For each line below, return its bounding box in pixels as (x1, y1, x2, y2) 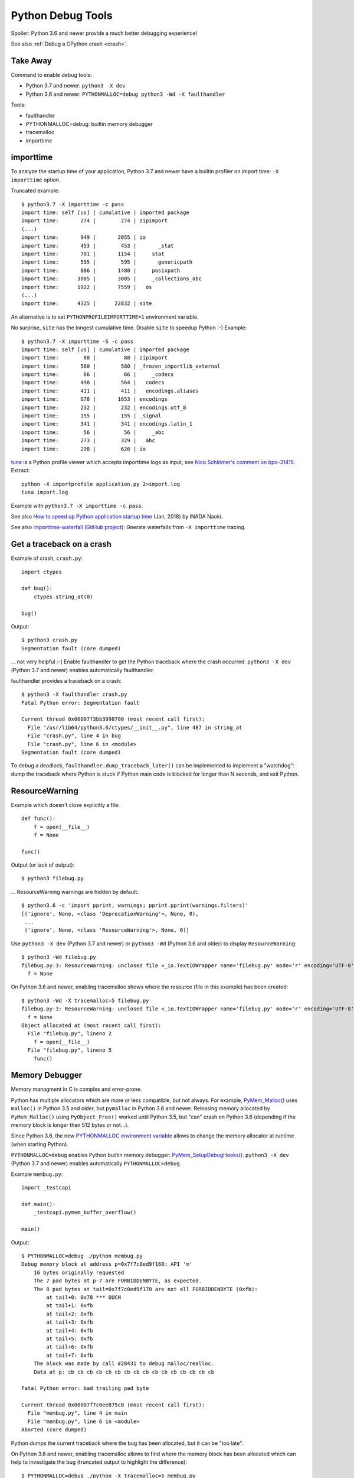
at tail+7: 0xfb (46, 1351, 93, 1359)
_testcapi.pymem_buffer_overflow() (33, 1209, 137, 1216)
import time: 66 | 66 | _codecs (21, 371, 174, 378)
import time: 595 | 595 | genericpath (21, 259, 193, 265)
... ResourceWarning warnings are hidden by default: (11, 888, 139, 895)
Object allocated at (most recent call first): (21, 1022, 162, 1029)
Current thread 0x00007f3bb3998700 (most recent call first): (21, 716, 205, 722)
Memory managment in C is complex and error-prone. (11, 1085, 142, 1093)
